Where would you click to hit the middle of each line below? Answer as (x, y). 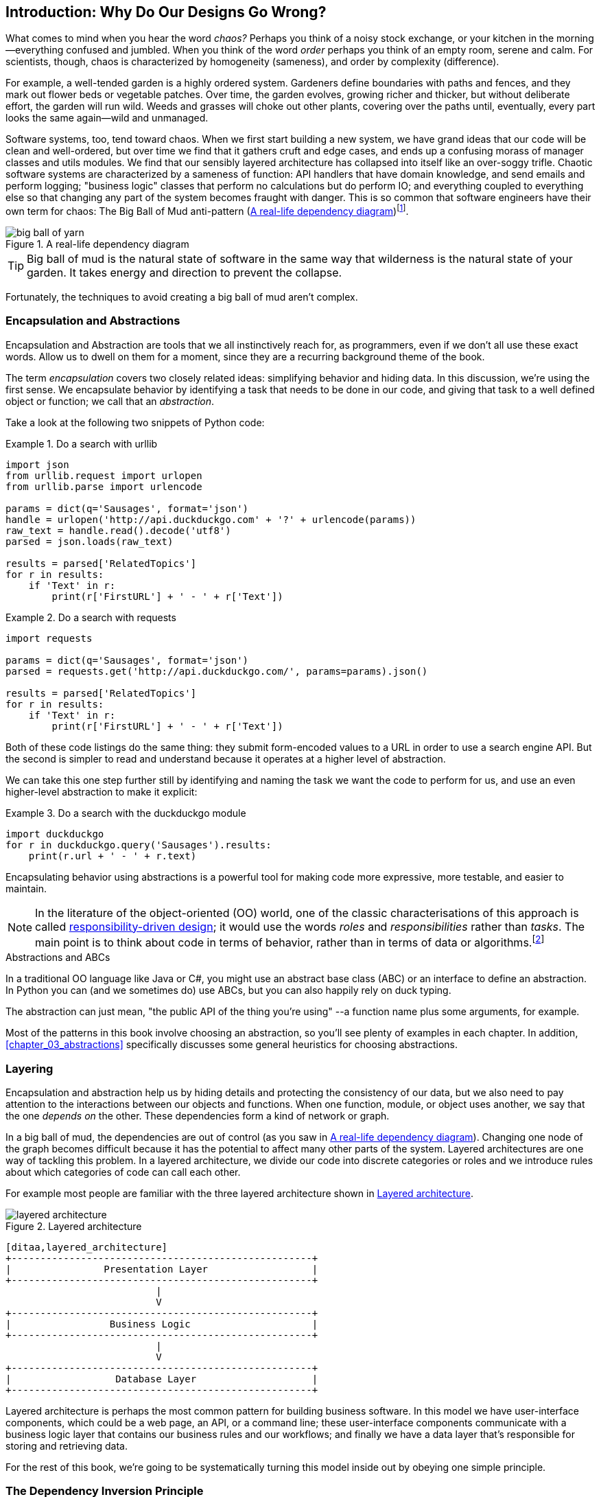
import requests (49, 638)
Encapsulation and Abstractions (93, 321)
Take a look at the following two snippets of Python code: (135, 422)
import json (37, 464)
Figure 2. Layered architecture (74, 1226)
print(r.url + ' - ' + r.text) (113, 856)
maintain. (26, 888)
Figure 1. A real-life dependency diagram (97, 244)
